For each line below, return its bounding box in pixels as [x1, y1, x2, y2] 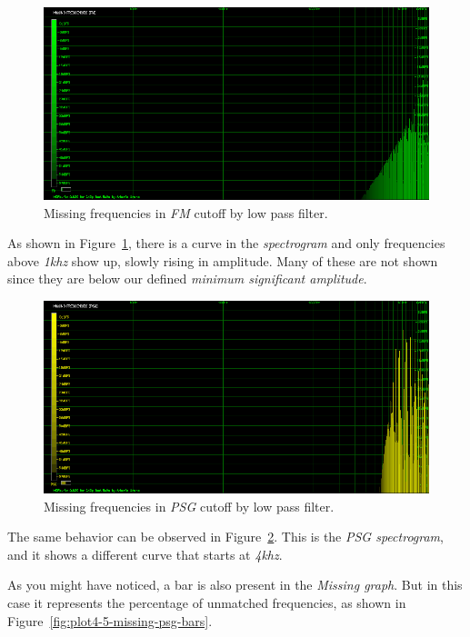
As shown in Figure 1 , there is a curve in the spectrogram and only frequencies [7, 234, 445, 253]
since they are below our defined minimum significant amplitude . [7, 269, 367, 288]
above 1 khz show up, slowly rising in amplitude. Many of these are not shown [7, 251, 438, 270]
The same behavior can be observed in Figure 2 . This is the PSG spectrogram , [7, 527, 444, 546]
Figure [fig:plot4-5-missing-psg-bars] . [7, 611, 213, 630]
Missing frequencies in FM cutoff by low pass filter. [44, 203, 328, 222]
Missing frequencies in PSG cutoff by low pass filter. [44, 496, 335, 515]
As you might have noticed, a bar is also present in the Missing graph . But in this [7, 575, 463, 594]
